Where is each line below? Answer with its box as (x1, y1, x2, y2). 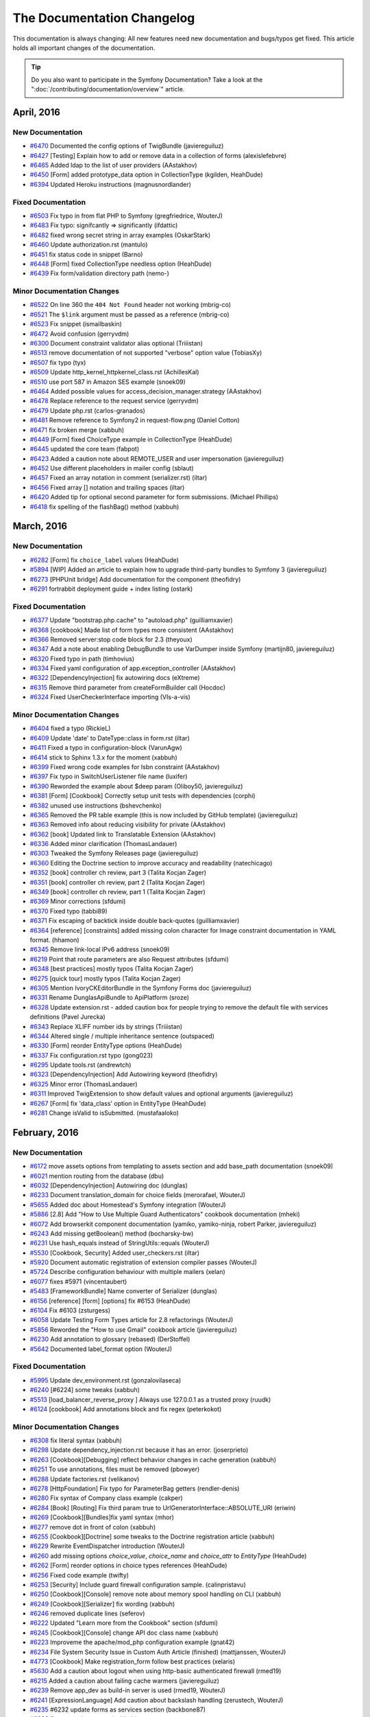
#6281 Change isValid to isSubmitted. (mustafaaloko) (29, 1109, 180, 1117)
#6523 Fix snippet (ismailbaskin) (29, 320, 123, 328)
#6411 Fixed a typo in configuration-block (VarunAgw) (29, 744, 183, 752)
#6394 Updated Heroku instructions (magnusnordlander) (29, 180, 192, 188)
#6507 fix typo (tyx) (29, 358, 86, 367)
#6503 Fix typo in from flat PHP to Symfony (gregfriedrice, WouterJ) (29, 212, 223, 220)
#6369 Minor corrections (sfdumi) (29, 897, 126, 906)
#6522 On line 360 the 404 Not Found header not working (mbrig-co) (29, 301, 232, 309)
